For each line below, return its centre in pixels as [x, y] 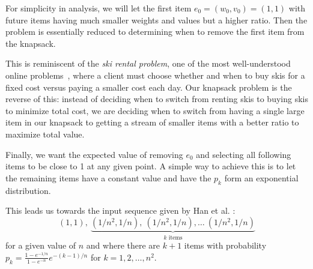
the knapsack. [31, 43]
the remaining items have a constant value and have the [108, 177]
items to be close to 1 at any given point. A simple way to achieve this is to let [151, 166]
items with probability [225, 245]
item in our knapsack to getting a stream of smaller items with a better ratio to [152, 122]
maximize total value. [45, 134]
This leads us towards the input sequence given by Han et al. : [120, 210]
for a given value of [41, 245]
